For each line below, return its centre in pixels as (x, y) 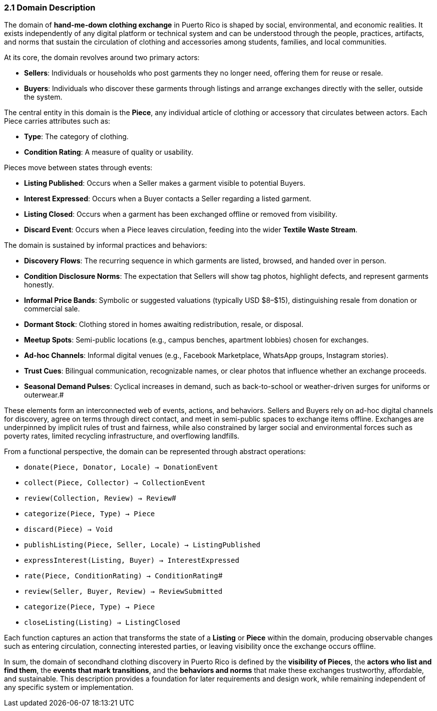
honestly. (39, 285)
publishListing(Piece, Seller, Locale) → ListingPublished (142, 545)
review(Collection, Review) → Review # (100, 498)
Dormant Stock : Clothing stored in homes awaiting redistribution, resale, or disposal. (164, 324)
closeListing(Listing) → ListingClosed (102, 623)
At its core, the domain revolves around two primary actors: (102, 58)
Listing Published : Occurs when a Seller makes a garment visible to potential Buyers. (165, 183)
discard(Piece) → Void (69, 529)
